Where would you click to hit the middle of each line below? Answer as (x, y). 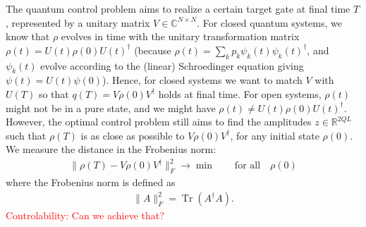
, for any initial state (275, 135)
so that (54, 93)
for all (248, 166)
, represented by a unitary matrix (78, 22)
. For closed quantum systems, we (269, 22)
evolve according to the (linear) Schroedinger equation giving (172, 65)
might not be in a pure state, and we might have (111, 108)
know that (28, 36)
